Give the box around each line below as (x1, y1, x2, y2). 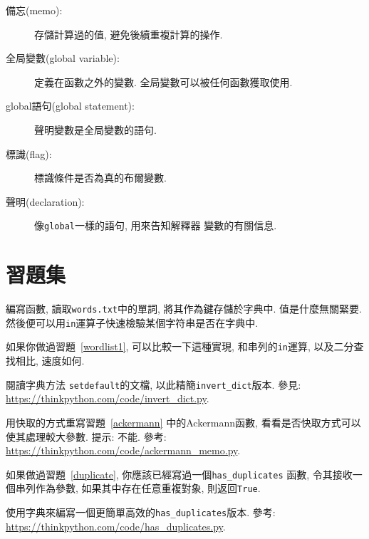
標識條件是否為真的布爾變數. (34, 170, 167, 185)
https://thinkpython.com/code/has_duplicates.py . (6, 518, 226, 533)
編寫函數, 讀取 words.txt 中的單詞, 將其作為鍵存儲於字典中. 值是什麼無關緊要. (6, 301, 362, 316)
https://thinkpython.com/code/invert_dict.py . (6, 391, 209, 406)
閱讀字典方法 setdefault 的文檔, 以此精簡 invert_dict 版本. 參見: (6, 377, 301, 392)
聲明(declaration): (6, 194, 85, 209)
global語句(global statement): (6, 98, 135, 113)
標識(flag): (6, 146, 52, 161)
